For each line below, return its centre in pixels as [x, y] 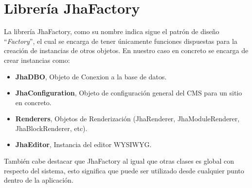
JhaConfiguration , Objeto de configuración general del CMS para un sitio [129, 93]
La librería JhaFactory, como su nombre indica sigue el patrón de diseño [112, 31]
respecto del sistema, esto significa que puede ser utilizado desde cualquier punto [124, 170]
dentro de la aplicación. [39, 180]
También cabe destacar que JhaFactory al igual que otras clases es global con [119, 161]
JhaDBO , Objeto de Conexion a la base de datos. [91, 76]
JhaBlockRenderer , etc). [51, 128]
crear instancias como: [37, 60]
